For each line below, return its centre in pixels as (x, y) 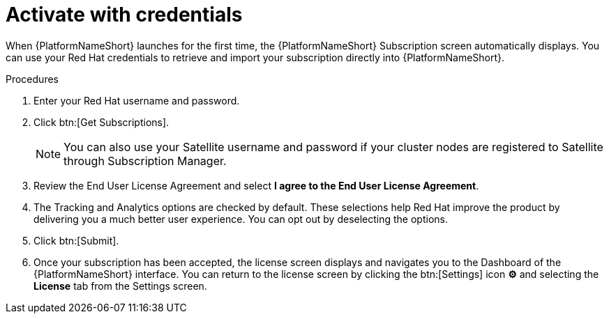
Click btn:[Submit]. (76, 240)
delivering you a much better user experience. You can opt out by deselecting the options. (241, 219)
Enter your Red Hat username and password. (137, 100)
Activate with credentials (124, 15)
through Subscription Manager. (145, 161)
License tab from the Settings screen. (120, 286)
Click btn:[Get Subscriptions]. (101, 122)
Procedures (32, 79)
